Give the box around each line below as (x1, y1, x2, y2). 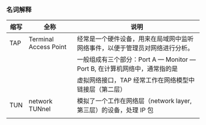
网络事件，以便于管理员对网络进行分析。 (77, 44, 194, 53)
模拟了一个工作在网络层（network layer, (77, 97, 192, 105)
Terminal (28, 35, 54, 44)
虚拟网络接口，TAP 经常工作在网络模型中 (77, 76, 195, 85)
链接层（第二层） (77, 85, 127, 94)
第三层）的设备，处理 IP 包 (77, 106, 154, 115)
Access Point (28, 43, 67, 51)
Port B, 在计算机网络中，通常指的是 (77, 64, 178, 73)
